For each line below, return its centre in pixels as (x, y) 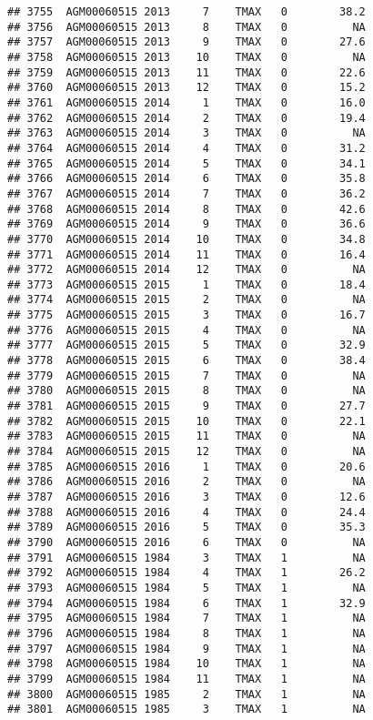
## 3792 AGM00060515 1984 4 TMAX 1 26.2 (186, 573)
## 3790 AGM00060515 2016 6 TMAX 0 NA (186, 542)
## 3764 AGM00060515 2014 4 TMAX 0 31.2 (186, 148)
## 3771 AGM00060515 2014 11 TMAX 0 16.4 (186, 254)
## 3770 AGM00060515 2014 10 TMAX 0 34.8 (186, 239)
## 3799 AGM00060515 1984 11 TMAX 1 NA (186, 679)
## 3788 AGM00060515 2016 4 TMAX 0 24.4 (186, 512)
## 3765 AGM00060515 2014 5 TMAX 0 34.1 (186, 163)
